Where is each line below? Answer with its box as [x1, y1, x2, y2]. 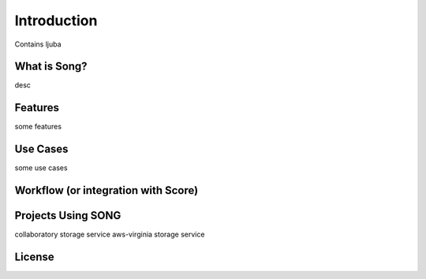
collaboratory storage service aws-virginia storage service [14, 229, 205, 240]
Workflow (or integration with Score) [14, 184, 199, 197]
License [14, 251, 54, 263]
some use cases [14, 163, 68, 173]
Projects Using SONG [14, 209, 121, 222]
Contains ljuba [14, 39, 62, 49]
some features [14, 122, 62, 132]
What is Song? [14, 60, 88, 73]
